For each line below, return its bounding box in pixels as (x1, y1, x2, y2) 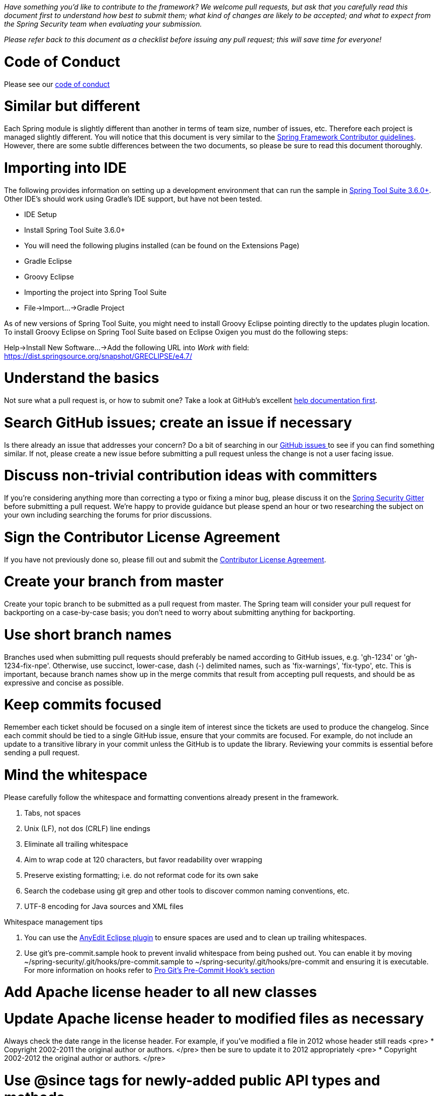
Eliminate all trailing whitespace (24, 839, 128, 848)
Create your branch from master (4, 573, 224, 590)
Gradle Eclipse (24, 256, 72, 265)
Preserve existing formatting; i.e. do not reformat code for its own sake (24, 870, 258, 879)
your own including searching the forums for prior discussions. (4, 511, 212, 519)
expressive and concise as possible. (4, 678, 124, 687)
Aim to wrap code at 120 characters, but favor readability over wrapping (24, 855, 262, 864)
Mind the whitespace (4, 766, 147, 783)
